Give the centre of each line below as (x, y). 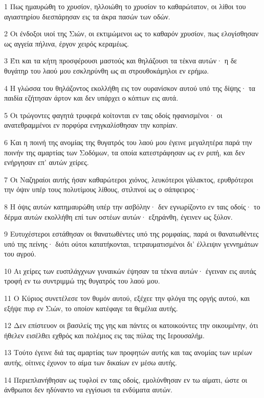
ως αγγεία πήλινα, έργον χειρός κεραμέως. (67, 43)
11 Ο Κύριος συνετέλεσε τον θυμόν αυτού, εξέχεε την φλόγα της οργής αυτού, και (127, 298)
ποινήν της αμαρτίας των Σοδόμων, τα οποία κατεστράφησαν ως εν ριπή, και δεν (125, 152)
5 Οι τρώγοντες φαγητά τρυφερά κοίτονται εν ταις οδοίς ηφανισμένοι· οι (113, 115)
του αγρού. (20, 254)
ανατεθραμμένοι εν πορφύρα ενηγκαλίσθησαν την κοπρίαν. (91, 125)
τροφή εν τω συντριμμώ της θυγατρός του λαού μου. (82, 281)
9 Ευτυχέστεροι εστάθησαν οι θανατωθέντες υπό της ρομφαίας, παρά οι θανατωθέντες (131, 234)
